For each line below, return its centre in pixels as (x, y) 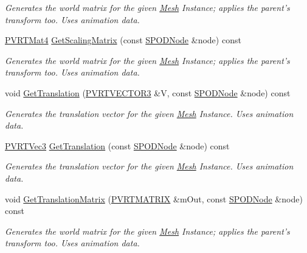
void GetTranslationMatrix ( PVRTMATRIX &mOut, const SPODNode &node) (154, 198)
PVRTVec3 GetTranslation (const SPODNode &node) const (117, 145)
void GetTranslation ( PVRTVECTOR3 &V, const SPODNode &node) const (148, 92)
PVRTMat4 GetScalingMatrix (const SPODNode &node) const (123, 40)
